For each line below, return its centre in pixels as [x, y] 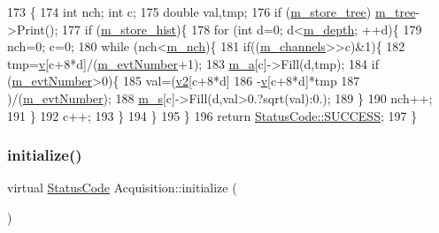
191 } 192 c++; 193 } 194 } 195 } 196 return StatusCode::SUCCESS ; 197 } [212, 115]
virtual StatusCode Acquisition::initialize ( [122, 188]
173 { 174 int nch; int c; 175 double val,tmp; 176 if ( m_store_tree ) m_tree [212, 11]
